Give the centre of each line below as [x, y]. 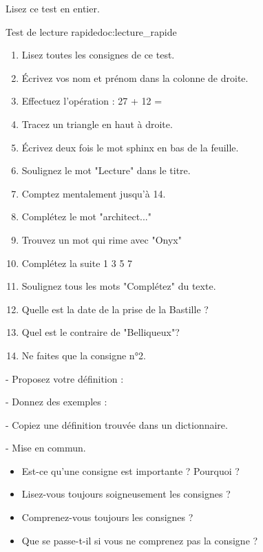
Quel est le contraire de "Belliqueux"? [101, 332]
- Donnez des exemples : [56, 402]
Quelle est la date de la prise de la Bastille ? [115, 309]
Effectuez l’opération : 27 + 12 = [92, 101]
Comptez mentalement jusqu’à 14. [94, 193]
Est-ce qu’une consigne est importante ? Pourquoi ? [130, 470]
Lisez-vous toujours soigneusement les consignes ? [126, 494]
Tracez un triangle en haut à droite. [97, 124]
